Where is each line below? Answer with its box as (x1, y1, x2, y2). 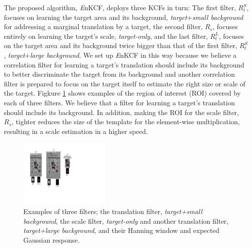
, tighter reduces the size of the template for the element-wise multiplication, (12, 116, 240, 127)
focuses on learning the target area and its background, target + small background (4, 12, 243, 22)
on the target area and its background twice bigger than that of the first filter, (4, 40, 237, 50)
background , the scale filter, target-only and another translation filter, (23, 215, 229, 226)
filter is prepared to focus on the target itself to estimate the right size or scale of (4, 78, 246, 88)
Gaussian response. (23, 234, 80, 245)
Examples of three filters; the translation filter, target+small (23, 206, 202, 216)
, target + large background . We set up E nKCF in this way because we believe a (4, 50, 237, 60)
